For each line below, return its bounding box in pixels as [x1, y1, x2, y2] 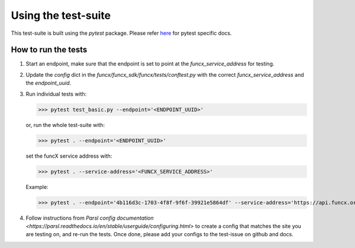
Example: [25, 183, 49, 190]
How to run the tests [11, 45, 88, 55]
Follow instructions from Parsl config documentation [25, 214, 154, 221]
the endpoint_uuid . [25, 80, 72, 87]
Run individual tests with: [25, 90, 87, 97]
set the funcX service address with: [25, 152, 112, 159]
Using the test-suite [11, 9, 111, 22]
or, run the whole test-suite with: [25, 121, 105, 128]
